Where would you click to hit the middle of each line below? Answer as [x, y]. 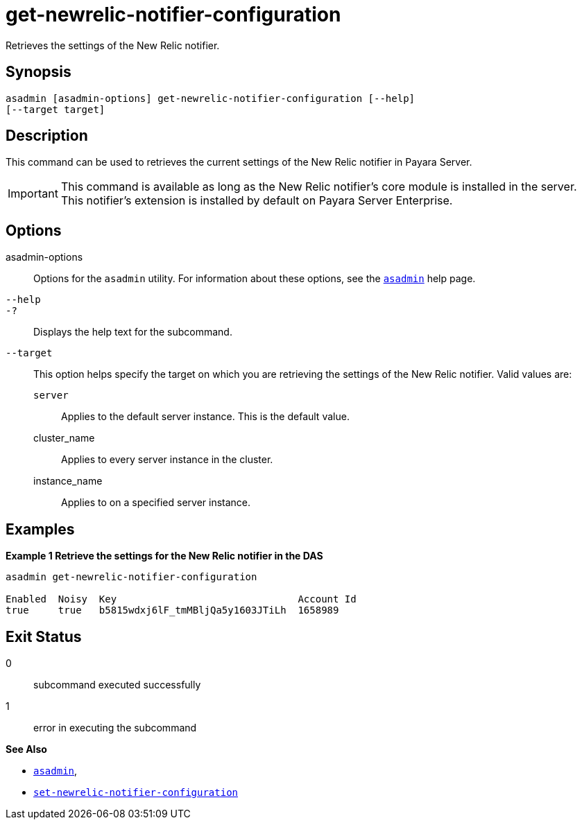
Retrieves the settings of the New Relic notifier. [113, 45]
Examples [40, 529]
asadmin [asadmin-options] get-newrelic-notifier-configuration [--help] [211, 98]
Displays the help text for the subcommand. [133, 332]
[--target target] [55, 109]
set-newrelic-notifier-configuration [136, 792]
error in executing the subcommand [115, 727]
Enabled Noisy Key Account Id [181, 599]
